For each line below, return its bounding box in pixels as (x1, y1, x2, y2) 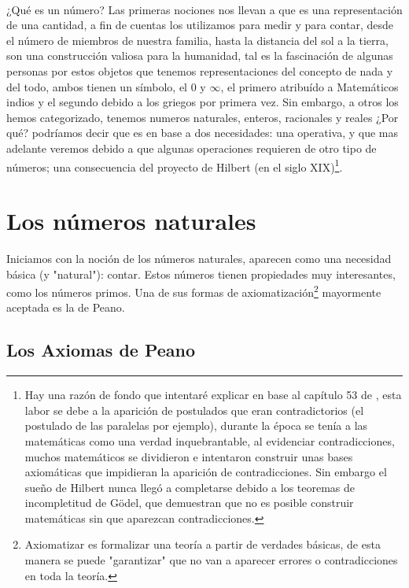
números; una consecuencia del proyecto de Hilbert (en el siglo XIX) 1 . (6, 156, 343, 175)
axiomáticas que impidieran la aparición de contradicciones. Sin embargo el (24, 464, 387, 480)
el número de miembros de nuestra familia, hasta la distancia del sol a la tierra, (6, 31, 389, 48)
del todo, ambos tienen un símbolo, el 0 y (6, 78, 206, 94)
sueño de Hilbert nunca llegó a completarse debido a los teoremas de (24, 479, 356, 495)
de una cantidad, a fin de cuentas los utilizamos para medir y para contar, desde (6, 17, 394, 33)
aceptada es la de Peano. (6, 299, 125, 316)
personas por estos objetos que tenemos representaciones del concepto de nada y (6, 62, 393, 79)
